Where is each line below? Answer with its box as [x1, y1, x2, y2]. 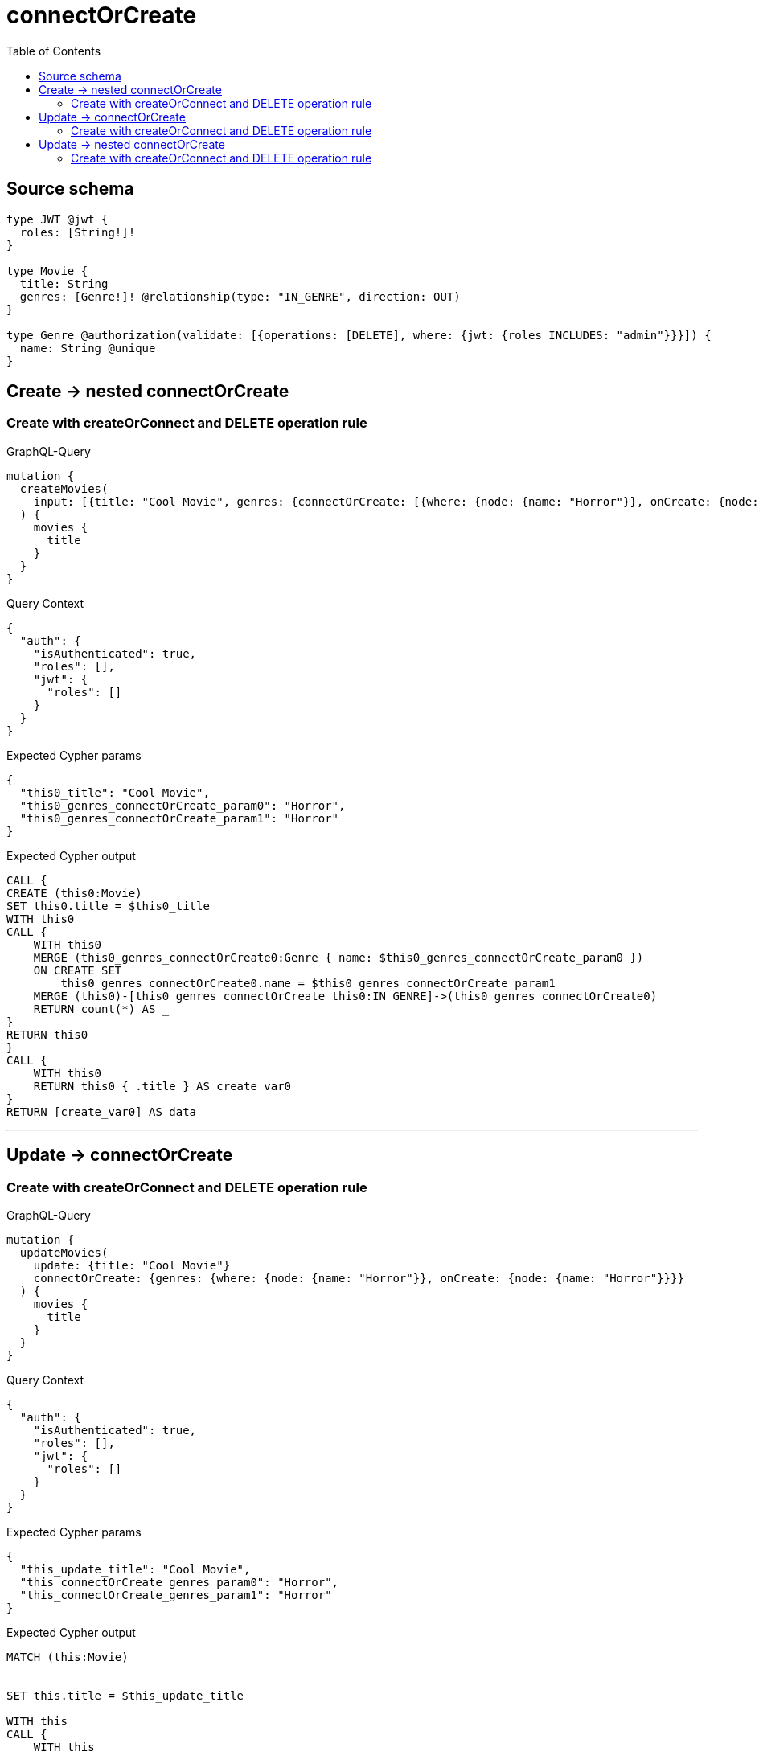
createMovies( [19, 482, 109, 495]
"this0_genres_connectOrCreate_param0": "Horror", [19, 798, 346, 812]
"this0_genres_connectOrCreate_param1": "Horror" [19, 811, 339, 825]
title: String [19, 277, 109, 290]
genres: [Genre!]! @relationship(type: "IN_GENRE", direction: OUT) [19, 289, 461, 303]
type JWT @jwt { [6, 212, 109, 226]
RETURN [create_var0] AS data [6, 1105, 197, 1118]
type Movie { [6, 264, 88, 277]
